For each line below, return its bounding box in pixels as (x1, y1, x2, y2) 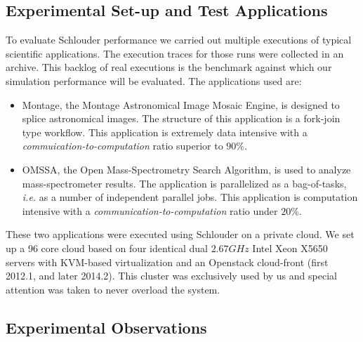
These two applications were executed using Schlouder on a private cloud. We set (6, 227, 355, 242)
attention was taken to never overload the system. (6, 282, 220, 296)
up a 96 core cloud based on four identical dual (6, 240, 208, 255)
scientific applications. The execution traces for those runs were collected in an (6, 46, 344, 60)
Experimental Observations (6, 316, 207, 338)
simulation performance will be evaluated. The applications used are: (6, 73, 302, 88)
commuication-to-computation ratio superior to (22, 138, 223, 153)
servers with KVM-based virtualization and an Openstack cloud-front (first (6, 254, 329, 269)
